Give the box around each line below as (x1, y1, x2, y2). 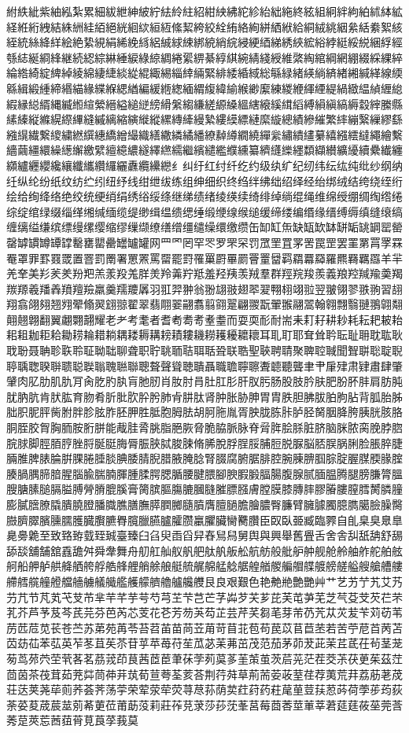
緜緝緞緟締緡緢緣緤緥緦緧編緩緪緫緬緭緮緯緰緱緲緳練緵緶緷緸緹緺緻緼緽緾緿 (6, 79, 403, 96)
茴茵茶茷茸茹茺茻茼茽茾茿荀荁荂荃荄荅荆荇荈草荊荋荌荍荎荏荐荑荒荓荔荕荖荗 (6, 665, 403, 682)
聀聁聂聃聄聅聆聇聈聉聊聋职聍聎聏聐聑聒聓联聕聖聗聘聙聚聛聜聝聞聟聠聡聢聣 (6, 342, 403, 359)
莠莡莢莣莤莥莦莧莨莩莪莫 (6, 712, 138, 728)
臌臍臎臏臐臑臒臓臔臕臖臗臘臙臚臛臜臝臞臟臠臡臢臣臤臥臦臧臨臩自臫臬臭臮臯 (6, 511, 403, 528)
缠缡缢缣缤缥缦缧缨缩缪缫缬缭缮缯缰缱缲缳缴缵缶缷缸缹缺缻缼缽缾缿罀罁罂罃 (6, 219, 403, 235)
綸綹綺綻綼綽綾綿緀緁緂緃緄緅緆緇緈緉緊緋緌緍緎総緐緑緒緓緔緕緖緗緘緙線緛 (6, 64, 403, 81)
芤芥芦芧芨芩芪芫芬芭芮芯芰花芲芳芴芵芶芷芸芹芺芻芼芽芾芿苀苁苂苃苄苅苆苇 (6, 604, 403, 621)
